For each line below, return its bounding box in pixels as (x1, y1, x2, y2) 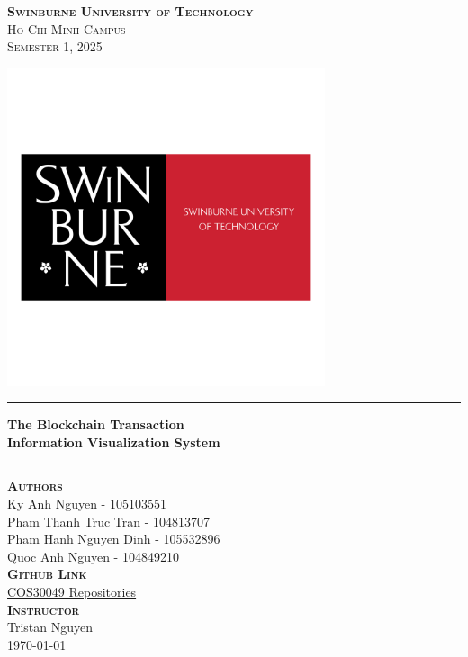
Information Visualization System (7, 432, 220, 451)
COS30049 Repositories (7, 581, 137, 600)
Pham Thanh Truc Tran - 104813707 (7, 511, 211, 530)
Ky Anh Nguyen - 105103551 (7, 493, 166, 512)
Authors (7, 476, 63, 495)
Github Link (7, 564, 87, 583)
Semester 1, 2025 (7, 37, 103, 56)
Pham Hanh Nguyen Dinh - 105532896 (7, 529, 220, 548)
